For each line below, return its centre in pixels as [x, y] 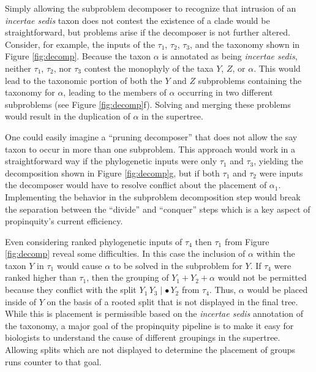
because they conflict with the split [71, 290]
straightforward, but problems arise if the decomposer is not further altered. [148, 32]
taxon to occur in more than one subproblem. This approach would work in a [150, 149]
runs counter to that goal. [53, 361]
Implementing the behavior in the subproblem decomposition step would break [153, 196]
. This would [277, 68]
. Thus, [223, 290]
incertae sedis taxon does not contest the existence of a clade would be [137, 20]
